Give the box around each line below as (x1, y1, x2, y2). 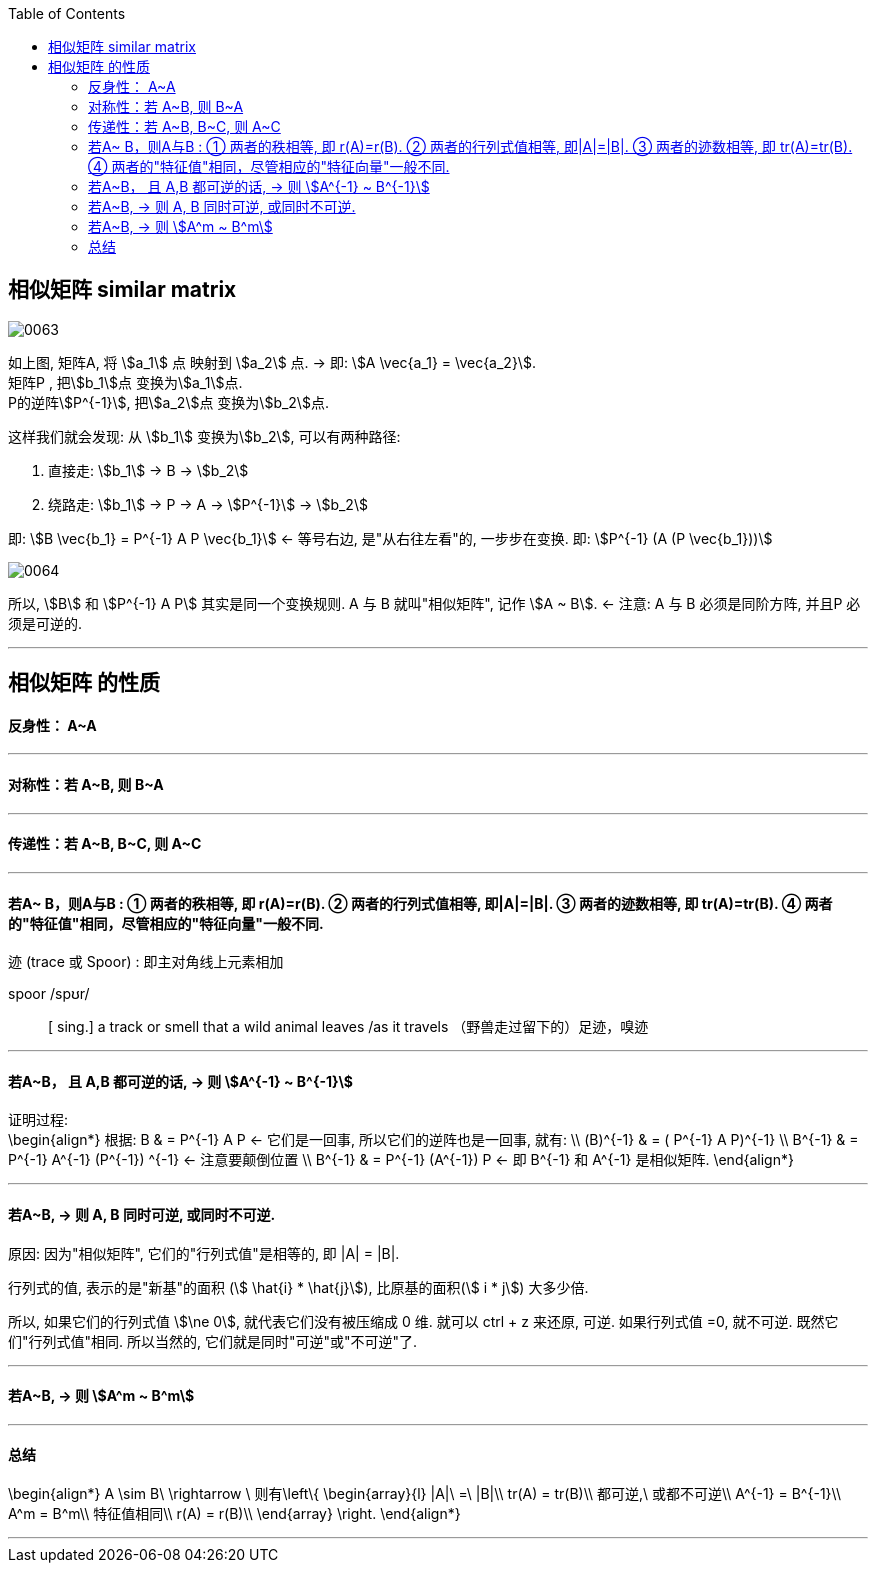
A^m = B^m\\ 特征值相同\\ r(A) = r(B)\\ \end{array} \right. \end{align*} (8, 1505, 461, 1523)
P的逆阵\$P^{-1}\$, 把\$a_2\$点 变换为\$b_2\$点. (8, 393, 329, 411)
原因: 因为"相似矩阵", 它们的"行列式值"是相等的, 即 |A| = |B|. (8, 1244, 400, 1262)
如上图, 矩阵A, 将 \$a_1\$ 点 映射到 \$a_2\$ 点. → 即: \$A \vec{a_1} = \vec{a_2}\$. (8, 353, 536, 371)
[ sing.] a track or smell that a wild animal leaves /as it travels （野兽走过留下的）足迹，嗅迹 (48, 1018, 649, 1036)
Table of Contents (8, 5, 126, 22)
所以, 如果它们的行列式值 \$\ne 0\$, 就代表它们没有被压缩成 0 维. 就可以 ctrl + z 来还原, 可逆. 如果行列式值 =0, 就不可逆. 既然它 (8, 1312, 839, 1330)
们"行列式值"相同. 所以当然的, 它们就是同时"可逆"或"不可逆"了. (8, 1332, 418, 1350)
